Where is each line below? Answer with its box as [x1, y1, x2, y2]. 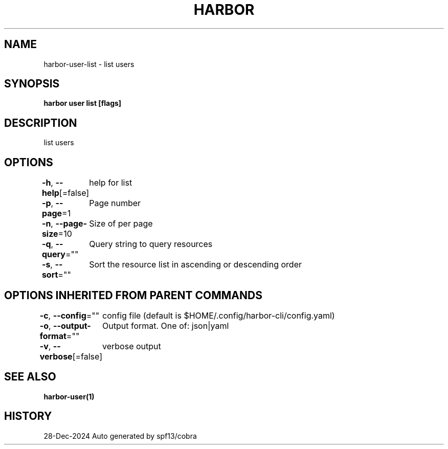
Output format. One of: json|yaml [102, 320, 229, 331]
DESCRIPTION [4, 116, 77, 129]
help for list [89, 177, 132, 188]
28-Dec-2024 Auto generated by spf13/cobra [43, 431, 197, 440]
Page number [89, 198, 141, 209]
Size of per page [89, 218, 153, 229]
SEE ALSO [4, 370, 56, 384]
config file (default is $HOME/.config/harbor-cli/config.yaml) [102, 310, 335, 321]
